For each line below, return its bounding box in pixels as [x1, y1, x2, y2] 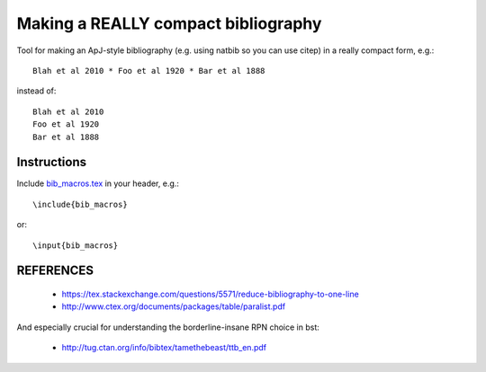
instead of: [16, 85, 57, 96]
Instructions [16, 155, 87, 170]
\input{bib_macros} [32, 240, 119, 251]
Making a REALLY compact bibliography [16, 13, 322, 33]
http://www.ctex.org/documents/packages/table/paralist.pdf [61, 301, 286, 312]
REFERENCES [16, 263, 94, 279]
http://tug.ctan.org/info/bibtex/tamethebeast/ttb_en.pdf [61, 342, 267, 353]
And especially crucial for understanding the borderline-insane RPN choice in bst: [16, 322, 319, 332]
